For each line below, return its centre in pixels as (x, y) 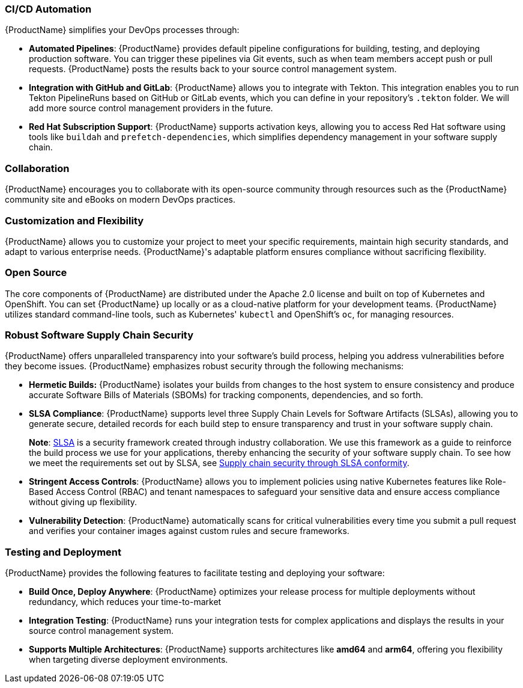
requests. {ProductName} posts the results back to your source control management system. (213, 69)
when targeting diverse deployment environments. (128, 660)
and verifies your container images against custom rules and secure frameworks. (189, 531)
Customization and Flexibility (74, 220)
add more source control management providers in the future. (151, 108)
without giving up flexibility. (83, 502)
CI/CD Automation (48, 9)
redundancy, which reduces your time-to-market (125, 602)
